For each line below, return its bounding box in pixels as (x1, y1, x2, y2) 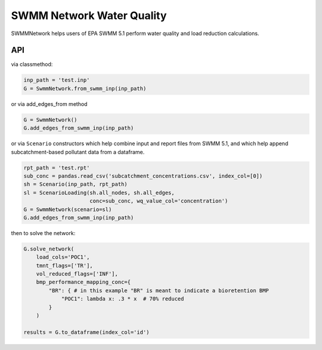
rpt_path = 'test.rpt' (23, 164, 90, 171)
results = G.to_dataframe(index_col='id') (23, 329, 150, 336)
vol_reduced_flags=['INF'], (36, 271, 119, 277)
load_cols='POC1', (36, 254, 90, 261)
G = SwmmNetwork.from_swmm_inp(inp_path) (23, 85, 147, 92)
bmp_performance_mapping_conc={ (36, 279, 131, 286)
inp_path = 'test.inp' (23, 77, 90, 83)
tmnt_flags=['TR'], (36, 262, 94, 269)
